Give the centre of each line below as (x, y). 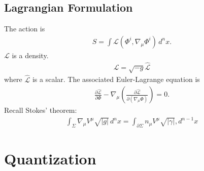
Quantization (50, 159)
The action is (25, 29)
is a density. (30, 55)
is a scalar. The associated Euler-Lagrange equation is (116, 79)
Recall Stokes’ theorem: (41, 110)
